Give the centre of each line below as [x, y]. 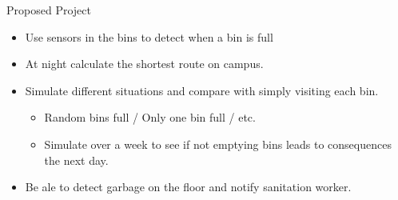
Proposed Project [49, 10]
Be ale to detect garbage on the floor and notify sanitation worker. [188, 187]
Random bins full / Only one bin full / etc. [150, 117]
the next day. [76, 160]
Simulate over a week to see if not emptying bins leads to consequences [218, 144]
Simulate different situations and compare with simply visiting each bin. [202, 90]
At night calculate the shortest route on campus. [144, 64]
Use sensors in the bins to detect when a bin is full [149, 36]
